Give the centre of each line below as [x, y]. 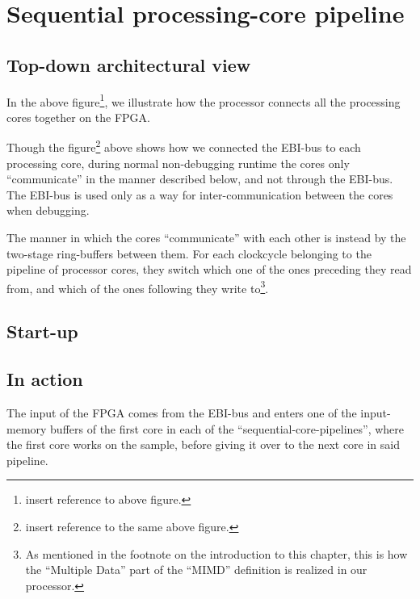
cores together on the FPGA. [78, 117]
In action [45, 379]
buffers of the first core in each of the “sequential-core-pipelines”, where [227, 428]
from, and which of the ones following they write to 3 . [138, 287]
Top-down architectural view [129, 64]
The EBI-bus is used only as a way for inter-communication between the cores [200, 194]
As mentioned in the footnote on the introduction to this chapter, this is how [216, 553]
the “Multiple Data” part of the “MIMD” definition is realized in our [196, 570]
